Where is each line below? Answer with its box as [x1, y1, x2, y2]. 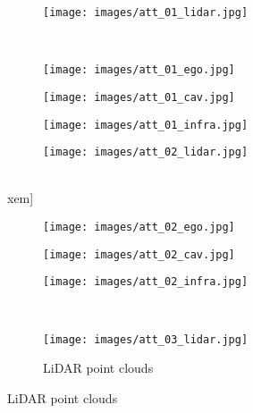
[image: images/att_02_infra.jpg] [43, 275, 249, 289]
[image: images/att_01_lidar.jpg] [43, 6, 249, 19]
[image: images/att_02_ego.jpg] [43, 221, 235, 234]
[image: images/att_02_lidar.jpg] [43, 146, 249, 159]
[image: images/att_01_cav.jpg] [43, 90, 235, 104]
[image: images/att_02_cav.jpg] [43, 248, 235, 261]
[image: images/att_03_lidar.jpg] [43, 333, 249, 346]
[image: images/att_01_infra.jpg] [43, 118, 249, 131]
